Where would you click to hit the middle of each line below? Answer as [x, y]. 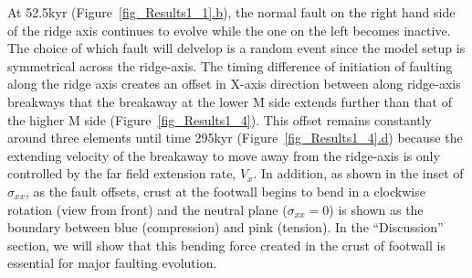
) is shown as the [376, 209]
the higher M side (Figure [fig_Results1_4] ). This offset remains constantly [220, 119]
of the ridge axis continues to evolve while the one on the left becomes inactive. [229, 30]
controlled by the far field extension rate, [122, 173]
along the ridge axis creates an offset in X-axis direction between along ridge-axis [234, 84]
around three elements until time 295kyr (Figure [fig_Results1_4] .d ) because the [235, 138]
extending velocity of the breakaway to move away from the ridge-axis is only [224, 155]
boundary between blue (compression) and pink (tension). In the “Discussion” [226, 227]
